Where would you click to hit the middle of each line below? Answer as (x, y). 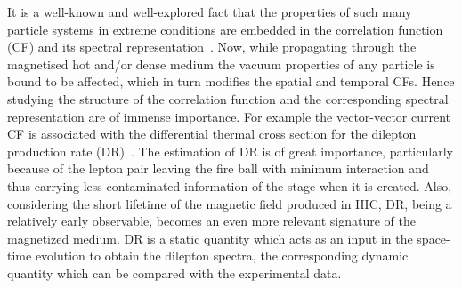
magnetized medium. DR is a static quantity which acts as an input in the (210, 238)
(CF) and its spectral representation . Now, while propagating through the (212, 47)
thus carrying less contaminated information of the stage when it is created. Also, (230, 185)
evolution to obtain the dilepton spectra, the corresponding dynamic (222, 256)
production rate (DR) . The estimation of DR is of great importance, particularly (230, 151)
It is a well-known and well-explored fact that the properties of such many (210, 12)
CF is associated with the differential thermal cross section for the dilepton (212, 134)
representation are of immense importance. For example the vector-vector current (229, 116)
